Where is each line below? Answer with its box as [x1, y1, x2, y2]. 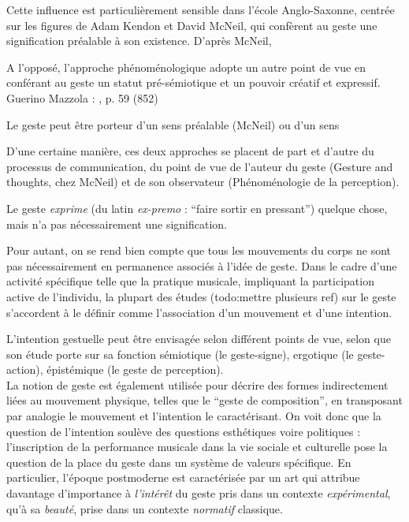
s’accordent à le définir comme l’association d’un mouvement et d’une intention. [6, 304, 392, 320]
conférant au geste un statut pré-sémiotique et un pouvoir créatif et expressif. [6, 74, 381, 91]
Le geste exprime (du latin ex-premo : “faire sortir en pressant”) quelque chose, [6, 199, 388, 216]
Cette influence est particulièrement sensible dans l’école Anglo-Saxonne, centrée [6, 2, 395, 17]
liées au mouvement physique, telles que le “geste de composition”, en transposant [6, 392, 403, 408]
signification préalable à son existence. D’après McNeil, [6, 32, 272, 49]
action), [6, 361, 43, 378]
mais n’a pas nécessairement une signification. [6, 215, 228, 232]
